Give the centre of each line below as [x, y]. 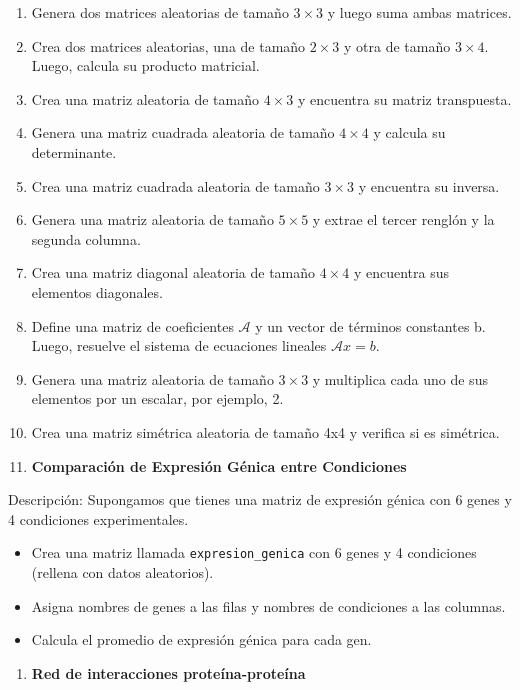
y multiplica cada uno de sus [400, 378]
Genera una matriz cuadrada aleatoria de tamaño [183, 132]
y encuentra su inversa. [429, 185]
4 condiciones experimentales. [98, 518]
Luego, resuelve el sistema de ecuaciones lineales [179, 345]
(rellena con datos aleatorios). [122, 571]
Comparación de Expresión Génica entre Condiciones [219, 465]
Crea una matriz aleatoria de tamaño [145, 98]
